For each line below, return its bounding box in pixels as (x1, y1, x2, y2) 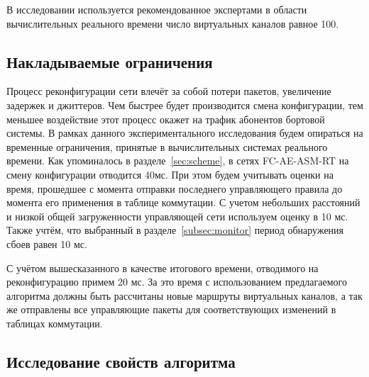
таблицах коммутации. (6, 315, 103, 330)
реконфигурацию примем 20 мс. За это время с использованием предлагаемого (6, 274, 347, 289)
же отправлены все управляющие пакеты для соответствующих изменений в (6, 302, 336, 317)
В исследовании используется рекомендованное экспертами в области (6, 2, 307, 16)
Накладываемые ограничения (6, 50, 213, 72)
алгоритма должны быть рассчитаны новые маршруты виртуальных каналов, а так (6, 288, 363, 303)
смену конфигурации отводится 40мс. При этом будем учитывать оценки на (6, 167, 334, 181)
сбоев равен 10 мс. (6, 236, 87, 251)
